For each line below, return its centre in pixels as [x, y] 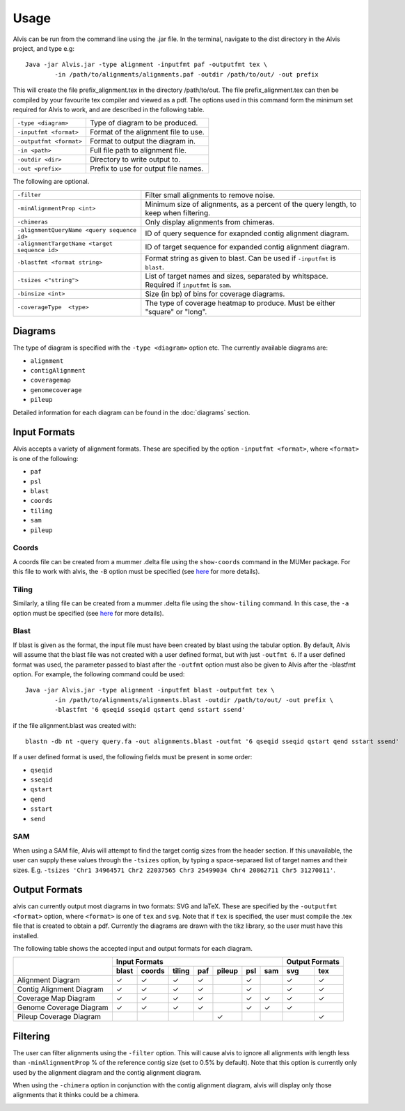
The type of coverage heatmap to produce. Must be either [240, 303]
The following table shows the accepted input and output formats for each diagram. [133, 949]
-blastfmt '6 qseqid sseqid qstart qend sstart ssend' [150, 710]
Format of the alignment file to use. [147, 132]
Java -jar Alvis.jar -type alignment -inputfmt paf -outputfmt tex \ [146, 65]
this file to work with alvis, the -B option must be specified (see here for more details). [136, 572]
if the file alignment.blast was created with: [74, 725]
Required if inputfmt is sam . [188, 284]
